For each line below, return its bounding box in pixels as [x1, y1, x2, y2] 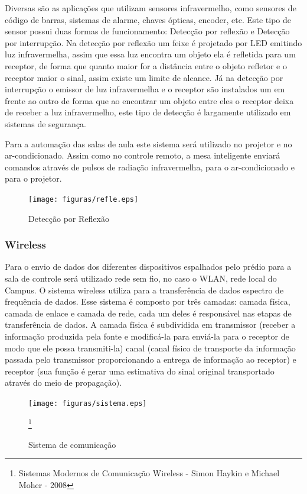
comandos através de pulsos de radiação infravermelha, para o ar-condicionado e [5, 160, 295, 173]
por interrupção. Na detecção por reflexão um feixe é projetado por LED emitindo [5, 36, 302, 49]
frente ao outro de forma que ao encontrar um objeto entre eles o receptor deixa [5, 94, 294, 106]
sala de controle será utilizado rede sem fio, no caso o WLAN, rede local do [5, 272, 277, 284]
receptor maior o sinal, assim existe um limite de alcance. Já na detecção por [5, 71, 283, 83]
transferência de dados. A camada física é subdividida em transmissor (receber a [5, 318, 296, 331]
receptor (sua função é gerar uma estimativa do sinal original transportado [5, 364, 275, 377]
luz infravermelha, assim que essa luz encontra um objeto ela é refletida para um [5, 48, 296, 60]
